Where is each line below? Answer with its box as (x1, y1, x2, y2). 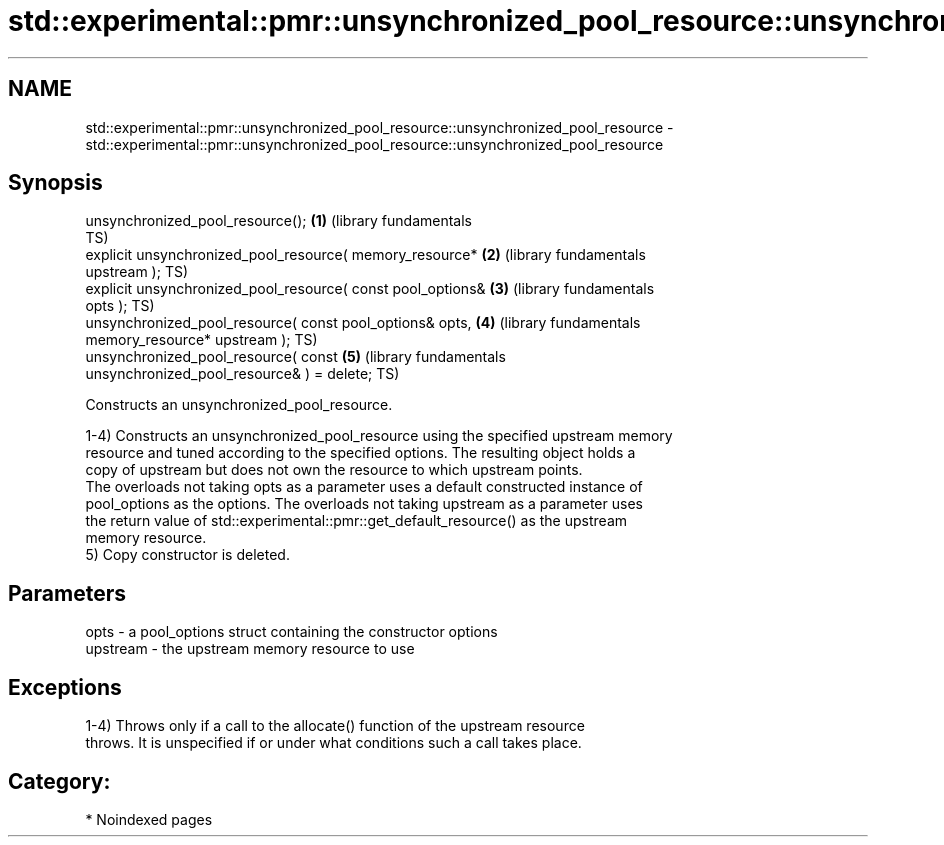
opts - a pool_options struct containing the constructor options (85, 623, 498, 641)
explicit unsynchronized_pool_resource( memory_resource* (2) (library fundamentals (85, 246, 646, 264)
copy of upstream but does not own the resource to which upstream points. (85, 461, 583, 479)
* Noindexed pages (85, 810, 213, 828)
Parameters (8, 580, 126, 606)
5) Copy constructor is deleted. (85, 546, 290, 564)
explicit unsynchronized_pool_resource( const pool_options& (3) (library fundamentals (85, 280, 655, 298)
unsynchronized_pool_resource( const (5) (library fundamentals (85, 348, 506, 366)
